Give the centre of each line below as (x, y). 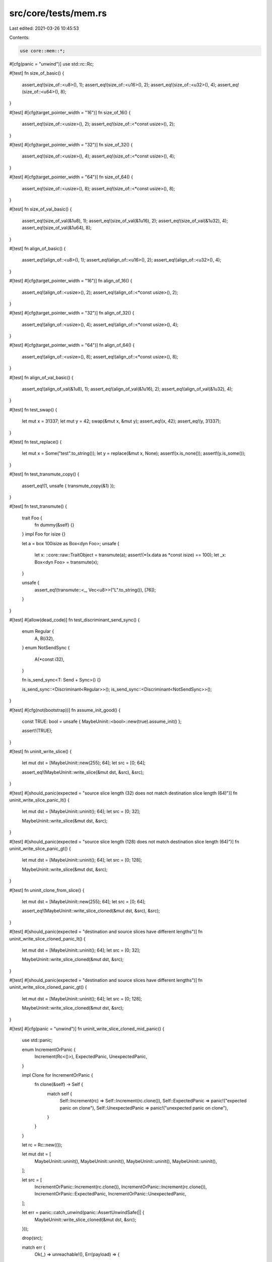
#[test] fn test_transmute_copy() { (44, 474)
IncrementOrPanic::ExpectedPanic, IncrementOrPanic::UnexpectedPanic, (110, 1194)
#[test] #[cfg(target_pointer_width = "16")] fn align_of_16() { (71, 281)
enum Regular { (38, 632)
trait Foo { (32, 518)
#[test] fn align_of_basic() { (38, 248)
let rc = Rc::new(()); (42, 1145)
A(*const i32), (50, 659)
